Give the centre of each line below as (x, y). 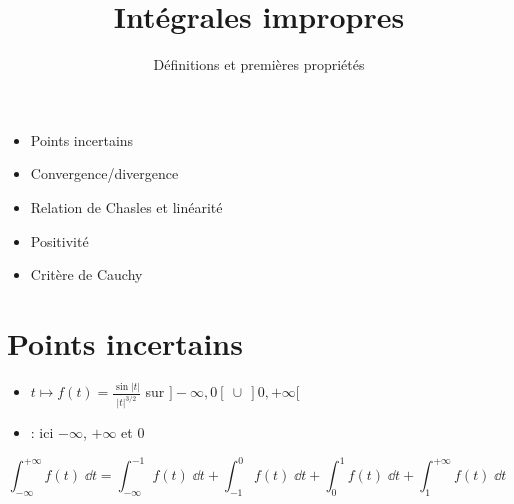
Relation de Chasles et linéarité (126, 206)
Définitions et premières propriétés (259, 64)
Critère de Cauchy (86, 274)
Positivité (59, 240)
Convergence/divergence (104, 173)
